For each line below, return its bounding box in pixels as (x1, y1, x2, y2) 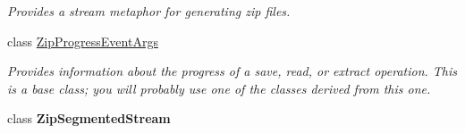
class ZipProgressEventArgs (7, 31, 158, 50)
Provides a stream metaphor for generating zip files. (7, 2, 291, 20)
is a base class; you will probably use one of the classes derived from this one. (7, 79, 431, 97)
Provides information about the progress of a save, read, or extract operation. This (7, 62, 458, 80)
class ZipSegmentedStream (7, 109, 171, 128)
